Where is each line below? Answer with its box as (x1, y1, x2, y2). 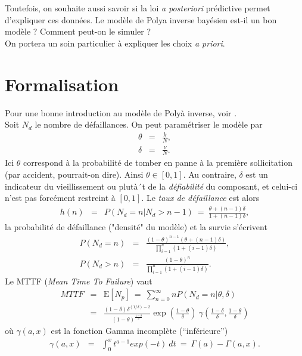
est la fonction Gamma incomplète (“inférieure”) (51, 324, 228, 336)
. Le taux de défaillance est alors (141, 191, 260, 204)
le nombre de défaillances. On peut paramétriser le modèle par (35, 118, 263, 131)
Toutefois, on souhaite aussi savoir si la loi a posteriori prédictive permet (5, 2, 270, 14)
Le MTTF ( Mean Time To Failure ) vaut (5, 274, 152, 287)
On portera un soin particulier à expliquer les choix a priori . (5, 36, 225, 49)
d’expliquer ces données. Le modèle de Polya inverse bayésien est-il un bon (5, 13, 277, 26)
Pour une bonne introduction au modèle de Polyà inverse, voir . (5, 106, 237, 119)
